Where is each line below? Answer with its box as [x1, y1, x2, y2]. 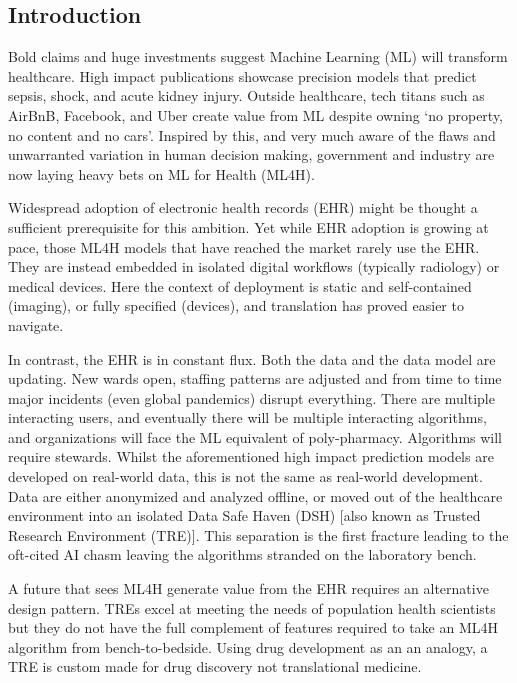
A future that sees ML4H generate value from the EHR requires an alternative [8, 578, 489, 599]
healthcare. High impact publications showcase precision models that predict [8, 65, 477, 86]
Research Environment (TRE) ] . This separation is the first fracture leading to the [8, 524, 509, 545]
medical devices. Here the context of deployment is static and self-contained [8, 275, 472, 296]
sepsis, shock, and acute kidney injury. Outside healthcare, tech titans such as [8, 85, 485, 106]
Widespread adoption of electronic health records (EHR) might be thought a [8, 197, 478, 218]
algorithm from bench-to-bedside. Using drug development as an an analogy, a [8, 636, 488, 657]
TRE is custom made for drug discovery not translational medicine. [8, 656, 422, 677]
